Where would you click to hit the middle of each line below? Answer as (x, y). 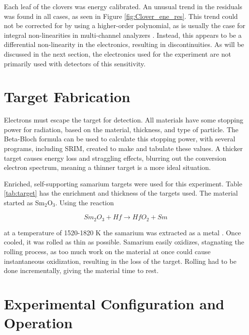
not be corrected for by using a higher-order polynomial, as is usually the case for (125, 25)
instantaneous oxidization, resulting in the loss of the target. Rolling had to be (120, 261)
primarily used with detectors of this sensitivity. (75, 63)
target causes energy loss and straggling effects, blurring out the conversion (115, 158)
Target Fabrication (67, 97)
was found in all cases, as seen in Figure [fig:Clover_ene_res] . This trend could (121, 16)
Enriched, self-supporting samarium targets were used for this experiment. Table (123, 183)
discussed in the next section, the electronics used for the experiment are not (117, 53)
